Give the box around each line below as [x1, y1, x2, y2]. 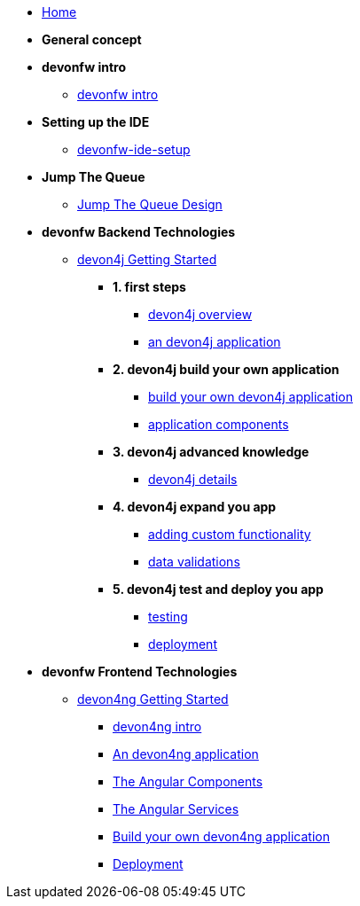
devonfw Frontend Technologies [42, 664, 238, 679]
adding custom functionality [148, 527, 311, 542]
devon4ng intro [113, 719, 202, 734]
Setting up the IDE [42, 114, 150, 129]
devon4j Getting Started [77, 252, 217, 267]
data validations [148, 554, 240, 569]
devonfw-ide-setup [77, 142, 191, 157]
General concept [42, 32, 142, 47]
